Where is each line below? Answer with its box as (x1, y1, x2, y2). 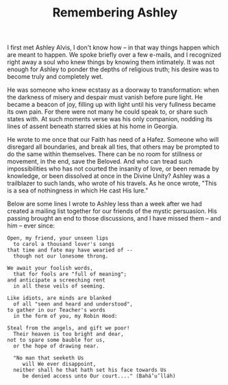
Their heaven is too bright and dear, (13, 331, 125, 338)
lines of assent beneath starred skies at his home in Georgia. (7, 122, 178, 131)
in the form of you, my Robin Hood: (13, 313, 118, 320)
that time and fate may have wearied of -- (7, 247, 134, 254)
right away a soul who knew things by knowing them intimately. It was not (7, 58, 215, 66)
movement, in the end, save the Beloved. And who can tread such (7, 158, 193, 166)
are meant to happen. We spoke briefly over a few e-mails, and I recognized (7, 51, 221, 59)
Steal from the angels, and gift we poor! (7, 325, 130, 332)
